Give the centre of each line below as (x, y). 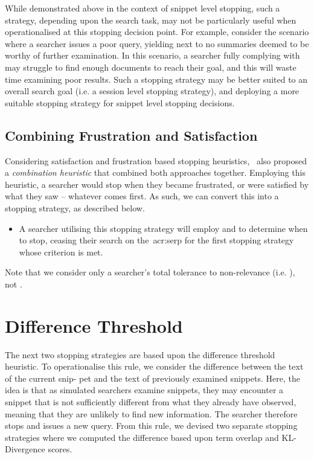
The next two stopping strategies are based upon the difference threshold (140, 354)
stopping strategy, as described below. (75, 207)
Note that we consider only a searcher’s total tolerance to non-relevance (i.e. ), (150, 272)
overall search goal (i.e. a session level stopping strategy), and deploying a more (152, 91)
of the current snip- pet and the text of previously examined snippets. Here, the (152, 378)
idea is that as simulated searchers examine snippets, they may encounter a (144, 390)
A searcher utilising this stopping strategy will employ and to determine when (163, 228)
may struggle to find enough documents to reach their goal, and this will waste (151, 67)
